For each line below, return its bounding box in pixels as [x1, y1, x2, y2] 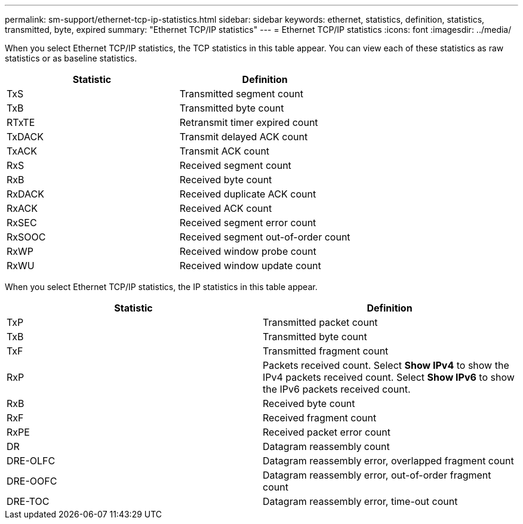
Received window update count [179, 260, 321, 272]
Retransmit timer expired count [179, 116, 318, 128]
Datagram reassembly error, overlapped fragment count [263, 455, 514, 467]
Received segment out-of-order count [179, 231, 350, 243]
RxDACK [7, 188, 44, 200]
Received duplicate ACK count [179, 188, 316, 200]
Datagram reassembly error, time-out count [263, 495, 458, 507]
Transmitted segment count [179, 88, 303, 100]
